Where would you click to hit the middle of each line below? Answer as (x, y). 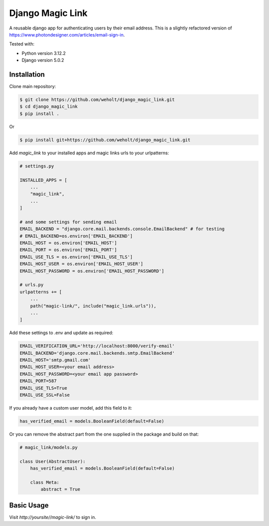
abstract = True (61, 489)
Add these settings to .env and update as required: (61, 333)
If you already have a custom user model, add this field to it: (70, 408)
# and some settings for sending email (68, 222)
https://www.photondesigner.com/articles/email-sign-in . (67, 34)
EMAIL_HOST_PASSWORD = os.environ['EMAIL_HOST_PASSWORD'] (92, 271)
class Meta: (45, 482)
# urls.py (32, 285)
